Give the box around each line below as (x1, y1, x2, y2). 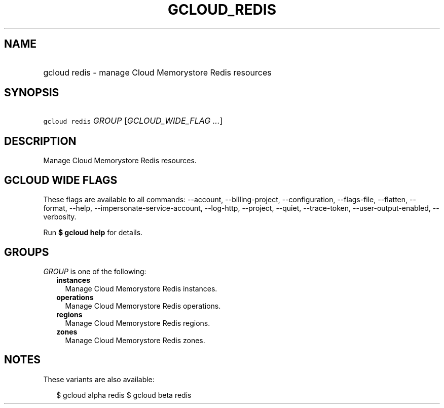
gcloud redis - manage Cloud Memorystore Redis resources (43, 67, 272, 78)
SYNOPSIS (4, 86, 59, 99)
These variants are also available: (43, 375, 155, 384)
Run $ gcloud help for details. (43, 228, 143, 237)
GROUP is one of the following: (43, 267, 146, 276)
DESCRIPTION (4, 134, 77, 147)
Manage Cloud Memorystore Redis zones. (65, 336, 205, 345)
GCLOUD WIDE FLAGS (4, 173, 118, 187)
